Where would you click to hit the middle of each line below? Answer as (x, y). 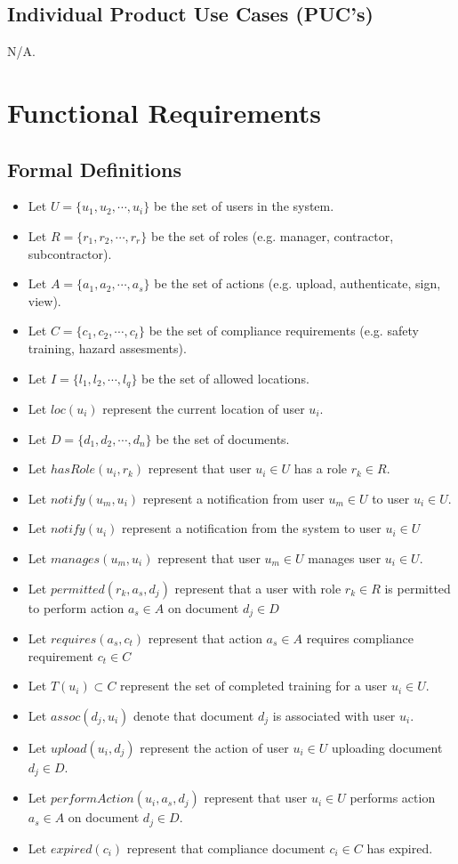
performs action (393, 798)
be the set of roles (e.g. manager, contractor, (272, 235)
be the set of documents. (223, 438)
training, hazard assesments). (107, 347)
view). (44, 300)
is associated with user (334, 715)
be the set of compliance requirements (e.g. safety (284, 331)
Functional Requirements (164, 112)
